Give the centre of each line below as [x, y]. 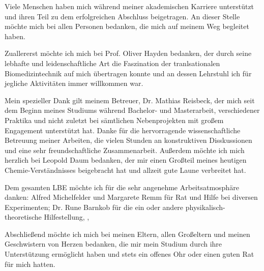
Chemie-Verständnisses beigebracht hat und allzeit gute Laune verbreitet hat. [125, 170]
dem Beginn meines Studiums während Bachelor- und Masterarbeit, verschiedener [132, 110]
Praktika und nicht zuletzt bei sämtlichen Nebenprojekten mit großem [114, 120]
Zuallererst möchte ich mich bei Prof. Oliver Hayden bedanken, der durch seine [128, 53]
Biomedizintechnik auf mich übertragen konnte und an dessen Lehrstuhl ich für [128, 73]
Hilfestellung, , [67, 217]
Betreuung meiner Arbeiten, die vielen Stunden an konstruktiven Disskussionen [128, 140]
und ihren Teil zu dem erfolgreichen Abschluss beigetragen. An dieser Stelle [122, 16]
